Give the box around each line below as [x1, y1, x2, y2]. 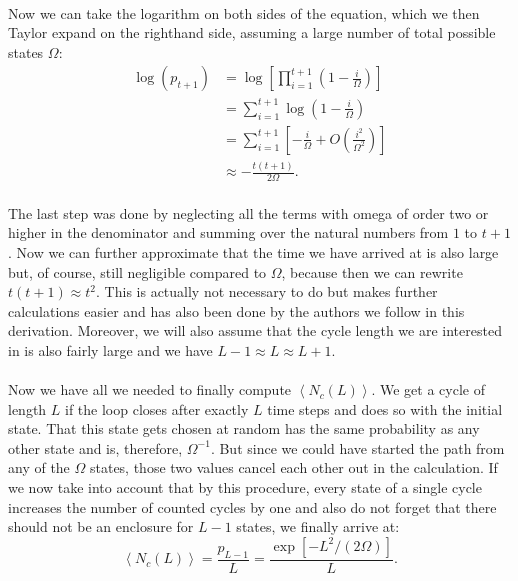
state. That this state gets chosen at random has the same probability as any [8, 418, 480, 439]
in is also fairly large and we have [8, 339, 213, 360]
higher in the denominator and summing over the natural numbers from [8, 222, 449, 243]
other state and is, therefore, [8, 437, 183, 458]
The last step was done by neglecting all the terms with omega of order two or [8, 202, 489, 223]
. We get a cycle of [371, 379, 485, 400]
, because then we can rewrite [281, 261, 463, 282]
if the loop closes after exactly [65, 398, 249, 419]
